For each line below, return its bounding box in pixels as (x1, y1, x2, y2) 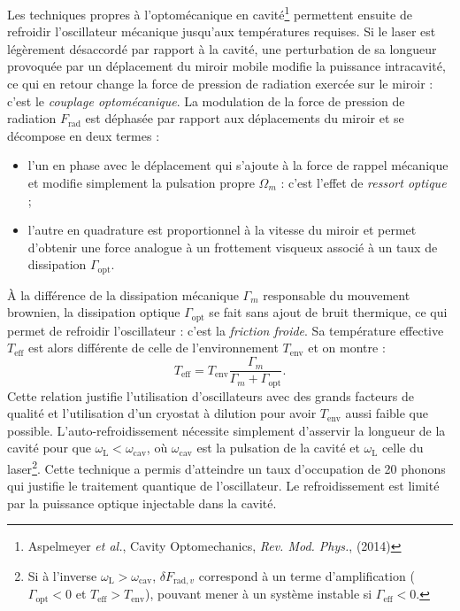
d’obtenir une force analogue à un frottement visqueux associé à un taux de (27, 237, 438, 256)
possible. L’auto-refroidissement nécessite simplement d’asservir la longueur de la (7, 421, 446, 439)
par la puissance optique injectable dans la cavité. (7, 493, 277, 512)
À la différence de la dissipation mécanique (7, 285, 239, 304)
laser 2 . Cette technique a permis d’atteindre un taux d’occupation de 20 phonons (7, 456, 446, 477)
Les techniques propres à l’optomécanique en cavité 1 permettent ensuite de (7, 3, 412, 23)
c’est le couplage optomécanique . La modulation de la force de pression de (7, 91, 405, 110)
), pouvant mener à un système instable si (144, 584, 372, 603)
